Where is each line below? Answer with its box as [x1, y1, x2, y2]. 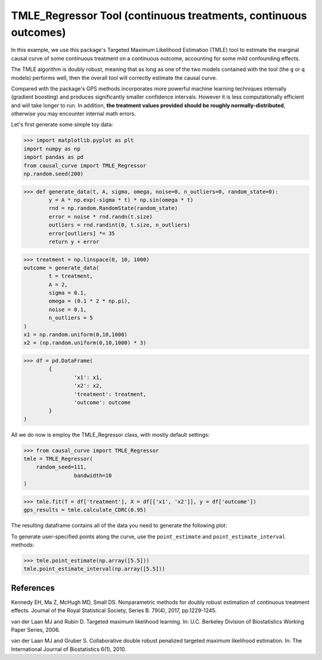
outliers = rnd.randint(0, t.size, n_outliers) [48, 221, 191, 229]
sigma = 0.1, [48, 289, 87, 297]
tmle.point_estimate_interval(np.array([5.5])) [23, 566, 165, 572]
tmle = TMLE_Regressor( [23, 455, 94, 462]
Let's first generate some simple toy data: [11, 121, 113, 128]
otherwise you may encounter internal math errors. [11, 110, 137, 118]
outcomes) [11, 26, 66, 39]
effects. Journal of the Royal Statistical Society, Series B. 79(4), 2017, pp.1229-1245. [11, 607, 217, 614]
